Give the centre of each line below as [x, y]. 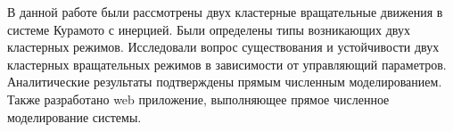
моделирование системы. [74, 116]
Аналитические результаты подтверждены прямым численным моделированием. [225, 82]
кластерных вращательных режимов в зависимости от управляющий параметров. [227, 64]
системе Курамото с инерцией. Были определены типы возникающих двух [209, 29]
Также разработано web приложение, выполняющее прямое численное [198, 99]
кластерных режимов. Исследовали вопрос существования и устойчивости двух [223, 47]
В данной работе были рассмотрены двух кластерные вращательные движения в [225, 12]
